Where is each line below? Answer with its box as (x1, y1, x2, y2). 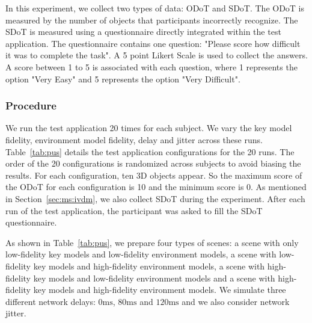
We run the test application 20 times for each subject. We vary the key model (5, 122, 292, 134)
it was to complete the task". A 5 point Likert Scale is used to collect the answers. (5, 49, 308, 61)
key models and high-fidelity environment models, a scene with (33, 259, 265, 272)
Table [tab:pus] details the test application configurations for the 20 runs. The (5, 145, 295, 158)
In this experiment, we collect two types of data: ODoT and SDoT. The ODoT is (5, 2, 305, 14)
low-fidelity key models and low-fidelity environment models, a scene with (5, 248, 277, 260)
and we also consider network (182, 295, 290, 307)
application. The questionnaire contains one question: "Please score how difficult (5, 37, 301, 49)
